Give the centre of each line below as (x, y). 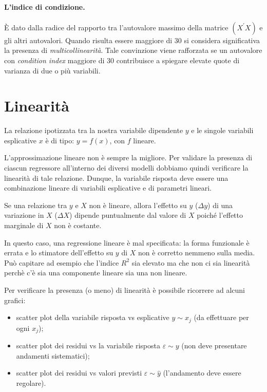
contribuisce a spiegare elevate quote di (178, 60)
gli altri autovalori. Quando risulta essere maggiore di (88, 40)
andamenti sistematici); (53, 355)
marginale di (24, 225)
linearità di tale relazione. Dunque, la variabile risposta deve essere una (116, 178)
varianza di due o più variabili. (52, 70)
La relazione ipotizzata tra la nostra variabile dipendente (94, 130)
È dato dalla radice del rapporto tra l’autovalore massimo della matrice (116, 27)
